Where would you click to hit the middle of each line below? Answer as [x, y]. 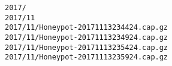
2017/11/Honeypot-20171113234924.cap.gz [87, 37]
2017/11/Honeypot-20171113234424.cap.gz [87, 28]
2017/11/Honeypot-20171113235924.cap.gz [87, 57]
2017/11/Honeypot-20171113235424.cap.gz [87, 47]
